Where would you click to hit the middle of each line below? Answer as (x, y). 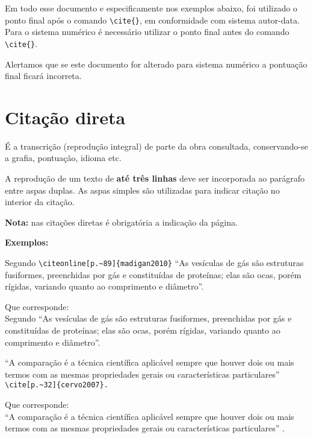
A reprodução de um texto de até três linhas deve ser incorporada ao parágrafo (155, 178)
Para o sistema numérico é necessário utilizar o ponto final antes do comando (147, 32)
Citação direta (65, 117)
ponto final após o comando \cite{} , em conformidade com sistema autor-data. (152, 20)
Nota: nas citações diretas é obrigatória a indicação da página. (121, 222)
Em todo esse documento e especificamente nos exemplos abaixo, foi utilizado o (151, 8)
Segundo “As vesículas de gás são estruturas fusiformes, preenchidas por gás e (148, 318)
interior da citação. (40, 202)
